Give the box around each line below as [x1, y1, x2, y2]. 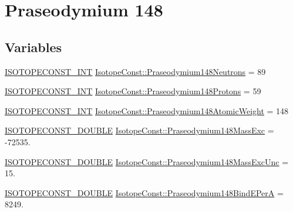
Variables [5, 37, 62, 56]
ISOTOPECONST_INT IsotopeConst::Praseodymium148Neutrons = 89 [5, 65, 266, 77]
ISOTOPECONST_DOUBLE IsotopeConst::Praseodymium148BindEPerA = [5, 186, 284, 199]
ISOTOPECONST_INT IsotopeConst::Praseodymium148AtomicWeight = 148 [5, 104, 289, 117]
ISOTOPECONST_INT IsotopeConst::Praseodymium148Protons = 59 [5, 85, 261, 97]
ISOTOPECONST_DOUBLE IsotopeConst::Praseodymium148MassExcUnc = [5, 155, 289, 167]
